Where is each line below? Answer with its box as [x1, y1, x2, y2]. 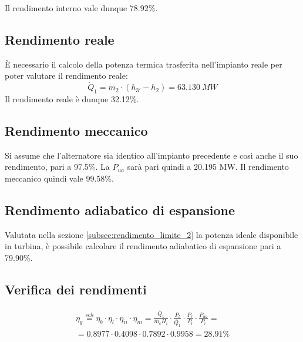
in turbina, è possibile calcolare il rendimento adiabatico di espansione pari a [5, 240, 281, 252]
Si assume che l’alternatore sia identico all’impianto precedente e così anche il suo [5, 149, 298, 161]
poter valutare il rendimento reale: [5, 69, 128, 82]
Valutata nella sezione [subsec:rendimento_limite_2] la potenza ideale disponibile [5, 228, 298, 240]
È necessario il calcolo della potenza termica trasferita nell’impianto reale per [5, 58, 282, 70]
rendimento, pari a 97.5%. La [5, 160, 110, 173]
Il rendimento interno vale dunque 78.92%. [5, 2, 158, 14]
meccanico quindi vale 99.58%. [5, 172, 114, 184]
